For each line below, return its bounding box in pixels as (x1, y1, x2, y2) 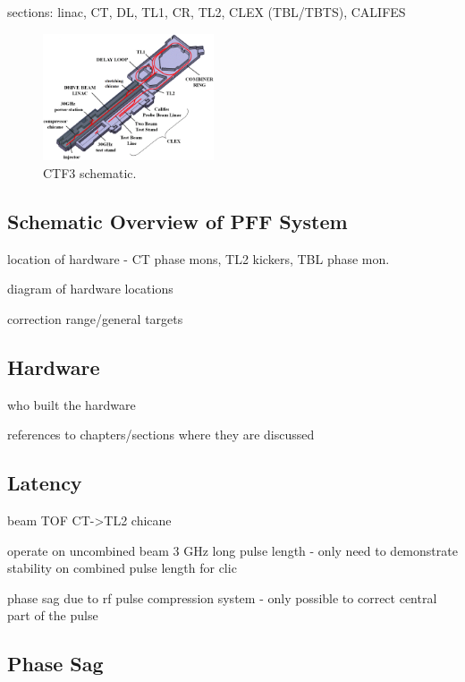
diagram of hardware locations (7, 279, 173, 298)
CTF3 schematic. (43, 163, 137, 182)
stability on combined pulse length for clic (7, 558, 237, 577)
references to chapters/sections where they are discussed (7, 425, 315, 444)
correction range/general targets (7, 309, 183, 328)
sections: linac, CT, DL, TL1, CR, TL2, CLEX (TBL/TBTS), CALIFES (7, 3, 406, 21)
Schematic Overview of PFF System (7, 207, 348, 234)
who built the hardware (7, 395, 136, 413)
